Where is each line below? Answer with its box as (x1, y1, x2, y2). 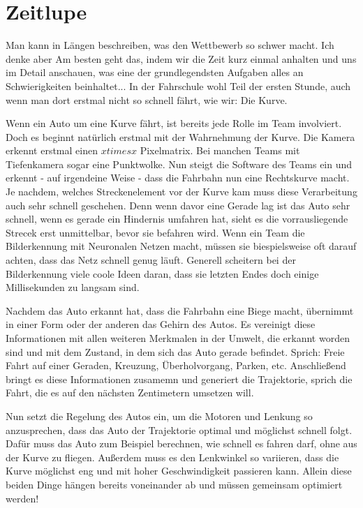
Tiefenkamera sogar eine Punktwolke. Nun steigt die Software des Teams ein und (6, 156, 353, 171)
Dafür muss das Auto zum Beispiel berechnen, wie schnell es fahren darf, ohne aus (6, 436, 357, 451)
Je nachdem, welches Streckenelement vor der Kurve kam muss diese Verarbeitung (6, 184, 357, 199)
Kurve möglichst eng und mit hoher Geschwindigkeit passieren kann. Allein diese (6, 463, 352, 478)
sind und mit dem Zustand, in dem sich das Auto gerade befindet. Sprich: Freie (6, 344, 345, 359)
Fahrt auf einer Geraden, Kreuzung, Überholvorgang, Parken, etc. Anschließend (6, 358, 346, 373)
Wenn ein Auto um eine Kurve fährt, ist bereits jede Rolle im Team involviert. (6, 116, 342, 130)
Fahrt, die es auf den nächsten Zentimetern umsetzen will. (6, 385, 254, 400)
